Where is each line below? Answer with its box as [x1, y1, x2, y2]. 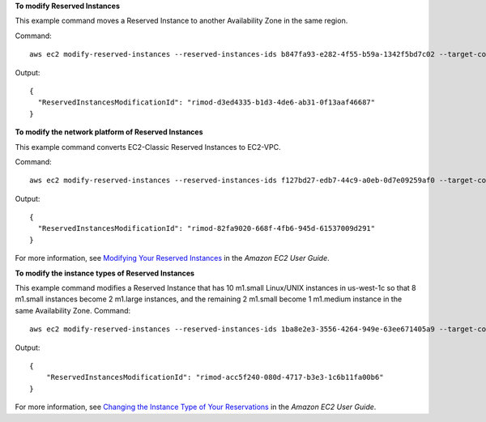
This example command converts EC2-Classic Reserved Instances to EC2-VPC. [15, 142, 281, 151]
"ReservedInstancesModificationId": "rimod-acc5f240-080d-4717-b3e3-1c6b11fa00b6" [45, 373, 384, 382]
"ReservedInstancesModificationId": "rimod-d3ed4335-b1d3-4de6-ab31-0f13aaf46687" [37, 98, 376, 107]
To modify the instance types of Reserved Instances [15, 268, 194, 278]
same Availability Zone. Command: [15, 305, 131, 315]
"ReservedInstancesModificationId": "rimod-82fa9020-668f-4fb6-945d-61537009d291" [37, 224, 376, 233]
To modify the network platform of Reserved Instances [15, 127, 203, 137]
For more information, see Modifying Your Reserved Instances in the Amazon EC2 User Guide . [15, 254, 330, 263]
